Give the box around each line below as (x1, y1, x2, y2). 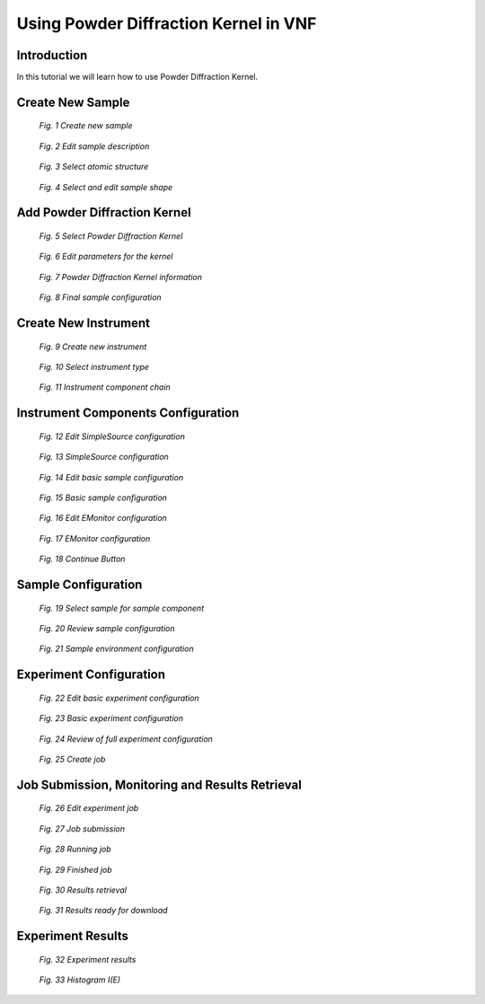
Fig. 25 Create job (39, 753, 106, 764)
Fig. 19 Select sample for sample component (39, 603, 205, 613)
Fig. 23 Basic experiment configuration (39, 713, 184, 724)
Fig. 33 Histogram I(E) (39, 974, 121, 985)
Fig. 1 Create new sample (39, 120, 133, 131)
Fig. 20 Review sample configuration (39, 622, 175, 633)
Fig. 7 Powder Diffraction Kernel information (39, 271, 202, 282)
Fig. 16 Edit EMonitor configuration (39, 513, 168, 524)
